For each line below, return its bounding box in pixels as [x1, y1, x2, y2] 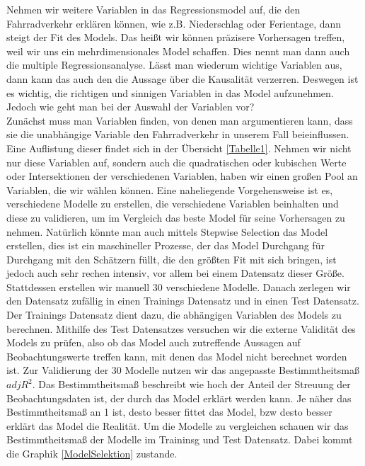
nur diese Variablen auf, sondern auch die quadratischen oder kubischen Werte [6, 154, 347, 169]
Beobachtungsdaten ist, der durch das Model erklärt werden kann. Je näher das [6, 390, 352, 405]
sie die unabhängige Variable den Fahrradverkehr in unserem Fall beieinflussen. [6, 127, 349, 142]
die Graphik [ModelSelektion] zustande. [6, 446, 178, 460]
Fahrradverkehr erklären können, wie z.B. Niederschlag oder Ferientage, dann [6, 16, 342, 30]
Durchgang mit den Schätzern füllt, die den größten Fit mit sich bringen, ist [6, 251, 337, 266]
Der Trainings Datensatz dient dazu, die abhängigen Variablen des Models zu [6, 307, 342, 322]
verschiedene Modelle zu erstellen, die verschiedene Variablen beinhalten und [6, 196, 339, 211]
